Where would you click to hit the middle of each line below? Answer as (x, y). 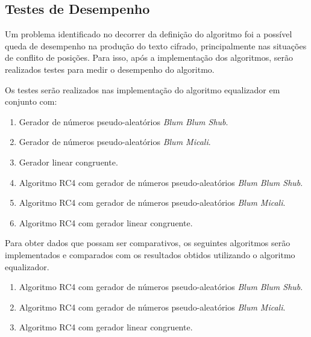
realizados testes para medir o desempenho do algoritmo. (110, 69)
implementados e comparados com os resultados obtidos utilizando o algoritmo (150, 254)
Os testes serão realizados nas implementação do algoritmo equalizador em (143, 89)
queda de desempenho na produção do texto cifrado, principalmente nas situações (156, 45)
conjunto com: (31, 101)
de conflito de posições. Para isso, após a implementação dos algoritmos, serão (149, 57)
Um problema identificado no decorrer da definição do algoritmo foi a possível (149, 34)
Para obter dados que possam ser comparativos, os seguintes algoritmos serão (148, 243)
